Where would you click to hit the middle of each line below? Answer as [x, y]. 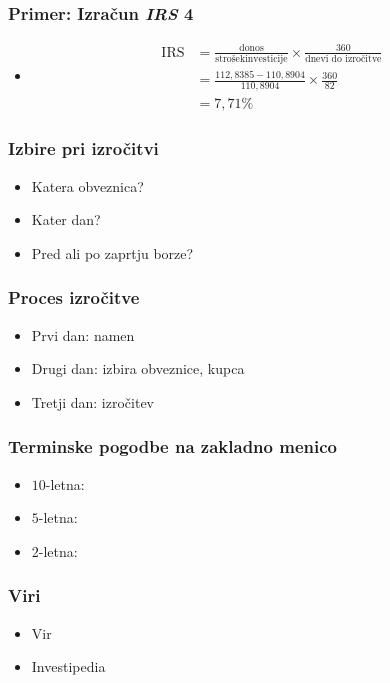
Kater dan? [66, 219]
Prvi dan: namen [83, 334]
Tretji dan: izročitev [93, 401]
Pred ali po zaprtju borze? [112, 252]
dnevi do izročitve [343, 59]
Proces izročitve [74, 297]
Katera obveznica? [87, 185]
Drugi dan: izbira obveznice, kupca [138, 368]
